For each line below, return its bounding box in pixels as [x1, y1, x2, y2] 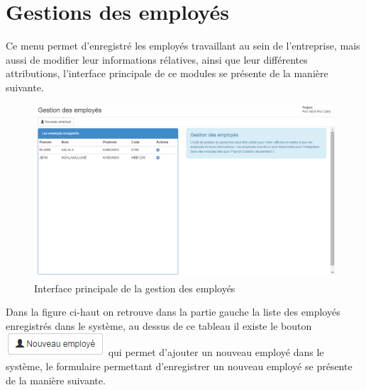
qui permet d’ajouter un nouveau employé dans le [108, 345, 324, 360]
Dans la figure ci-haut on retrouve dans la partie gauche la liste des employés [6, 304, 340, 319]
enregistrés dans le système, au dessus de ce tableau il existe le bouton [6, 318, 312, 333]
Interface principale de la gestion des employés [34, 280, 235, 295]
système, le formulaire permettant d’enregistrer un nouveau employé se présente [6, 359, 353, 373]
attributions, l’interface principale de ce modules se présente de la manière [6, 66, 328, 81]
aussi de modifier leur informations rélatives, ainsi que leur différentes [6, 52, 308, 67]
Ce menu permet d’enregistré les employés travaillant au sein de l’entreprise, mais [6, 38, 360, 53]
